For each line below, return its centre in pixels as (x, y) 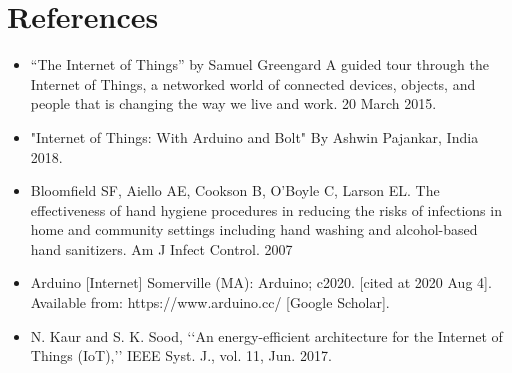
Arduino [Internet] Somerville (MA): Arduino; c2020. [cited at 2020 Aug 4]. (261, 282)
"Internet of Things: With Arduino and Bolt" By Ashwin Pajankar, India (254, 136)
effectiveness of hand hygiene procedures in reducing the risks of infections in (266, 209)
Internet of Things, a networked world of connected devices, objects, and (253, 83)
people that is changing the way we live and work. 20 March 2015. (233, 103)
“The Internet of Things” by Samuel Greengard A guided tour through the (259, 64)
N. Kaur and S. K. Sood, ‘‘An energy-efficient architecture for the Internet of (266, 335)
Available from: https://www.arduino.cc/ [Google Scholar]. (210, 302)
